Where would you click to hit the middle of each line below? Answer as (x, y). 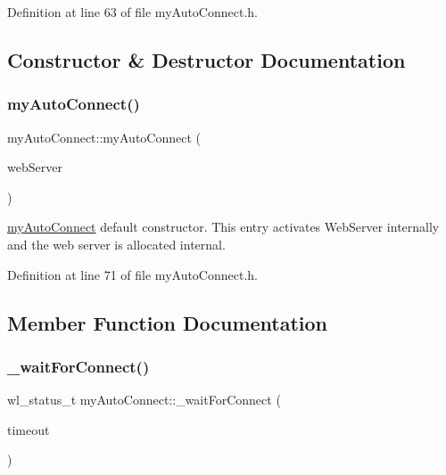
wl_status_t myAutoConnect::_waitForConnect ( (144, 400)
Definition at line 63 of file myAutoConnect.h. (132, 12)
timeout (29, 429)
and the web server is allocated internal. (116, 244)
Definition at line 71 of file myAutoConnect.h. (132, 274)
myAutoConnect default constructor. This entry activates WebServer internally (223, 227)
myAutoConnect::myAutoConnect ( (104, 137)
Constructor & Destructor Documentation (206, 59)
